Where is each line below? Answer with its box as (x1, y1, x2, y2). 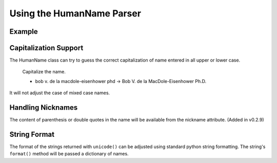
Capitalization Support (9, 44, 84, 52)
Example (9, 27, 38, 36)
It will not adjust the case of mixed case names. (9, 90, 110, 96)
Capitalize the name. (22, 69, 66, 75)
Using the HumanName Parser (9, 8, 141, 19)
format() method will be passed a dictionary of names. (9, 151, 129, 157)
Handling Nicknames (9, 103, 78, 112)
